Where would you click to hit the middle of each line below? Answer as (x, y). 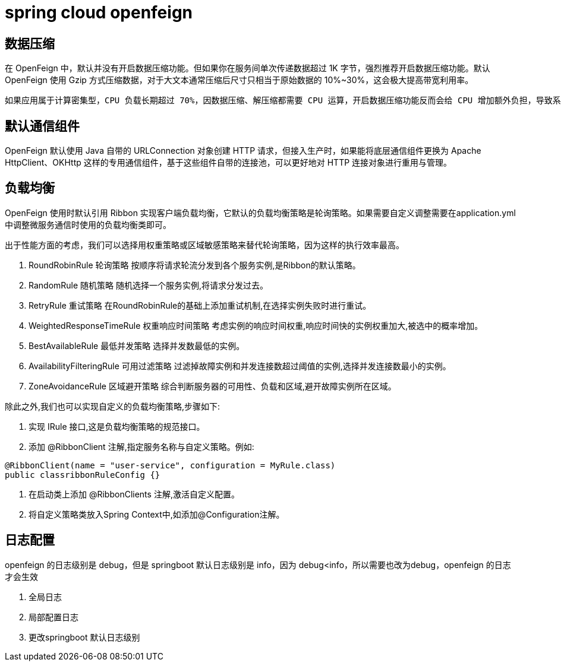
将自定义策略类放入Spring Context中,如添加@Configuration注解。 (157, 514)
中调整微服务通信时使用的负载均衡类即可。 (88, 224)
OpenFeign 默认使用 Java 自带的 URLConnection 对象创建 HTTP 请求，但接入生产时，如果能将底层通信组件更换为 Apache (243, 151)
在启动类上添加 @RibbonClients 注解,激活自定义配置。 (134, 494)
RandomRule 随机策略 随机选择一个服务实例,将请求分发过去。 (149, 285)
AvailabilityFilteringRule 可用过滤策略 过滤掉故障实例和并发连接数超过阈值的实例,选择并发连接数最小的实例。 (240, 366)
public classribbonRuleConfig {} (83, 475)
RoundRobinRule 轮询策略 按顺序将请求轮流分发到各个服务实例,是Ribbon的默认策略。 (195, 265)
